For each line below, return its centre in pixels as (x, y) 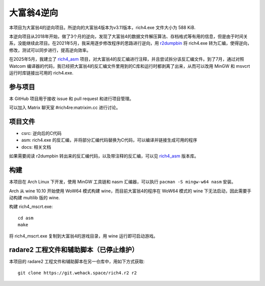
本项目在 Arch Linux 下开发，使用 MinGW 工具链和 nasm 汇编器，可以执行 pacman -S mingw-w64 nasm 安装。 (122, 182)
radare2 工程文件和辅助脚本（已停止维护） (74, 250)
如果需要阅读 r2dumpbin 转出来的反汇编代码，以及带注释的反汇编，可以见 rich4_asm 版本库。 (104, 156)
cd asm (26, 218)
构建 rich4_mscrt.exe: (31, 207)
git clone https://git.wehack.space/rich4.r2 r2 (77, 273)
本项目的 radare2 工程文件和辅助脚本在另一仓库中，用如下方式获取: (77, 261)
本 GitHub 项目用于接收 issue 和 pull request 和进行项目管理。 (71, 99)
